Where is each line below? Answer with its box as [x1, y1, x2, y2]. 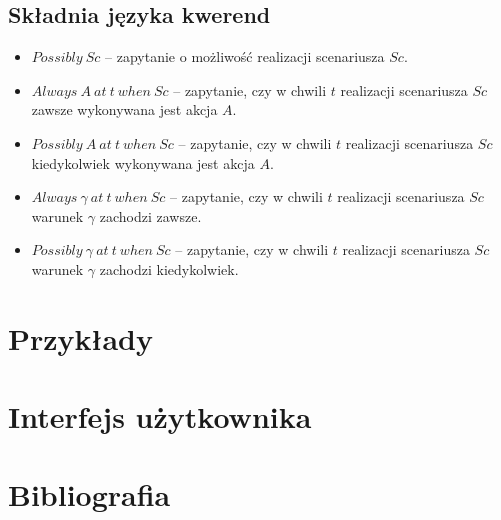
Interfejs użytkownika [8, 396, 312, 437]
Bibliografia [8, 474, 171, 515]
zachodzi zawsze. [99, 205, 202, 226]
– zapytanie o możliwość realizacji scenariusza [105, 46, 385, 67]
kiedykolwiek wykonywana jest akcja [31, 152, 255, 173]
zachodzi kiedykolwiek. [99, 258, 239, 279]
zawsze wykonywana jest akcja [31, 99, 218, 120]
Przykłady [8, 317, 153, 358]
